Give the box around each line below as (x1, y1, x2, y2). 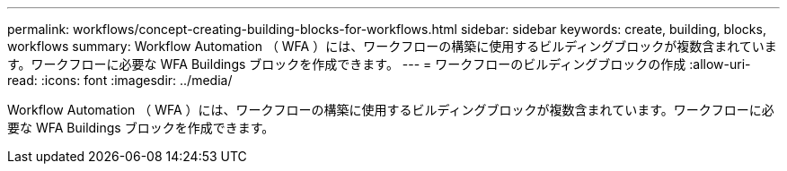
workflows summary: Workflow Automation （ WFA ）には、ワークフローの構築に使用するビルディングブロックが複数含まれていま (7, 38, 777, 54)
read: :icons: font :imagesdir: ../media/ (7, 73, 233, 88)
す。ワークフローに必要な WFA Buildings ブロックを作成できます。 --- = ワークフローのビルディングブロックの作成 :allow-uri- (7, 56, 751, 72)
